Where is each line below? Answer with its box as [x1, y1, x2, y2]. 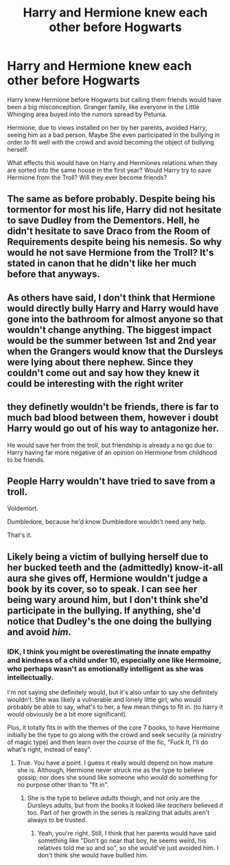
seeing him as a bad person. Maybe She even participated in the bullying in [7, 131, 220, 139]
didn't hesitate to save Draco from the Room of [7, 226, 211, 237]
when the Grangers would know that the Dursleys [7, 345, 223, 357]
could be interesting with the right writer [7, 377, 184, 389]
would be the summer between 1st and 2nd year [7, 335, 217, 347]
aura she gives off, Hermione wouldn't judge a [7, 572, 208, 584]
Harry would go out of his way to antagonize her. [7, 423, 220, 435]
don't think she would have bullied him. [37, 851, 149, 859]
